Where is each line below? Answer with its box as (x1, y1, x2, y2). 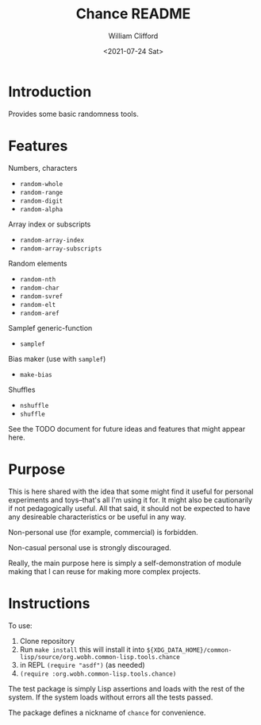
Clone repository (19, 636, 75, 646)
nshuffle (19, 401, 49, 409)
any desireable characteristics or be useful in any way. (8, 512, 186, 521)
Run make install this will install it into (19, 645, 145, 654)
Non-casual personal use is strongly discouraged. (8, 542, 172, 552)
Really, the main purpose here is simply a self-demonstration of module (8, 558, 242, 568)
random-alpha (19, 205, 63, 213)
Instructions (8, 594, 90, 612)
